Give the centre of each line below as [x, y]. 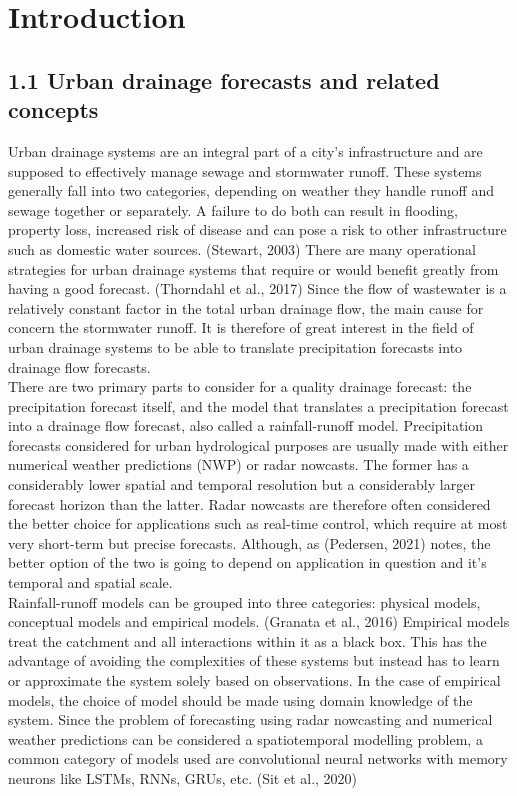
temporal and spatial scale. [90, 582]
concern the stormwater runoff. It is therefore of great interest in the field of [241, 327]
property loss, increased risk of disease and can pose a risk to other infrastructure [257, 229]
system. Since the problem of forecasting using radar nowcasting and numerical [250, 719]
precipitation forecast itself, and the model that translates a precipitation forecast [258, 405]
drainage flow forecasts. [79, 366]
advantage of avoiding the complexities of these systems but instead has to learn [254, 660]
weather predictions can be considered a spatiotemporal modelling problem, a [245, 738]
